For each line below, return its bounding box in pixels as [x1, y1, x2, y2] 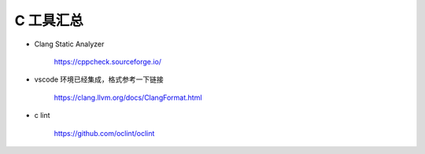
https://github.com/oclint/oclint [54, 128, 155, 137]
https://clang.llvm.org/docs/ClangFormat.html [54, 93, 202, 102]
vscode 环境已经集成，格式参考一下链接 [34, 75, 164, 84]
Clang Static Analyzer [34, 39, 105, 49]
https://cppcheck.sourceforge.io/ [54, 57, 161, 66]
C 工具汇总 [14, 12, 84, 29]
